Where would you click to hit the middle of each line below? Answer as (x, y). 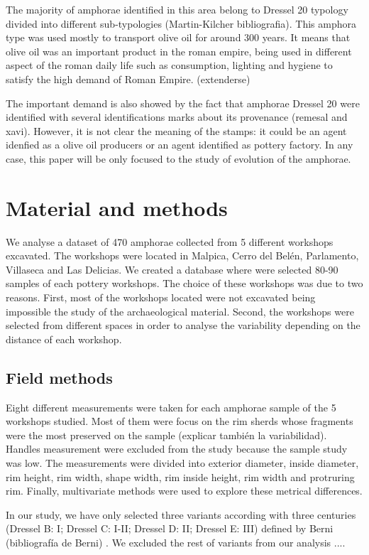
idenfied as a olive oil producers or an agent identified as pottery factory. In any (180, 145)
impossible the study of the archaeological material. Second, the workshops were (180, 311)
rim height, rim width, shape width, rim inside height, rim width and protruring (180, 476)
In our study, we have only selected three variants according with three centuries (181, 514)
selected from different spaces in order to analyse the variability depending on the (183, 325)
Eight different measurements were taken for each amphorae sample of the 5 (171, 407)
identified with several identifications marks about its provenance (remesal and (177, 117)
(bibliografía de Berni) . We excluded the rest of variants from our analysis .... (176, 542)
